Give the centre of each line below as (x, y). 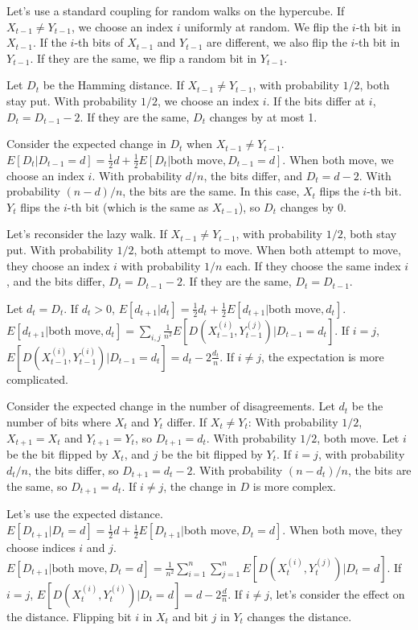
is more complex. (294, 486)
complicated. (37, 379)
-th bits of (99, 42)
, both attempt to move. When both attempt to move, (267, 249)
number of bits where (59, 421)
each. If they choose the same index (313, 265)
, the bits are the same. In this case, (211, 191)
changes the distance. (299, 616)
